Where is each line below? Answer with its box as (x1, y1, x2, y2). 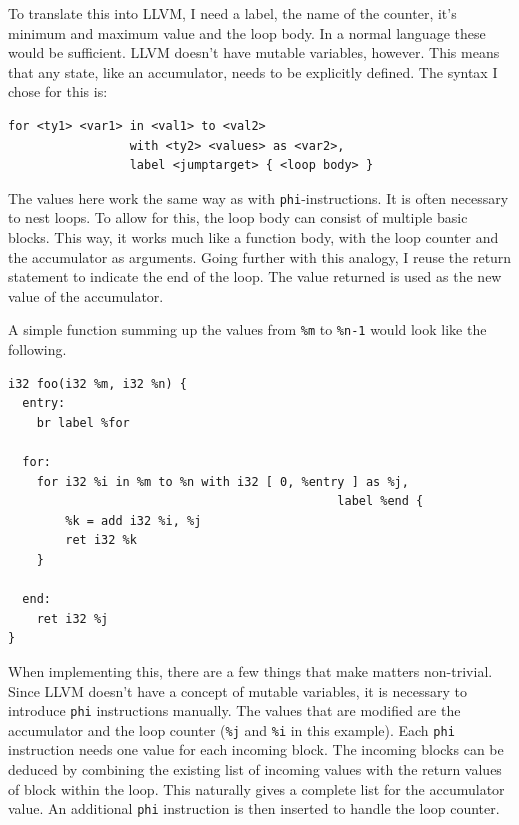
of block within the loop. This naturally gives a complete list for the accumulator (8, 778, 505, 799)
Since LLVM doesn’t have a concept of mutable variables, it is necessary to (8, 680, 467, 701)
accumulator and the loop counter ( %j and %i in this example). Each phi (8, 719, 455, 740)
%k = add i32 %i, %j (65, 513, 202, 528)
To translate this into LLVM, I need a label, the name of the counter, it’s (8, 3, 457, 23)
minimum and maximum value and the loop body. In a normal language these (8, 22, 486, 43)
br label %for (36, 415, 130, 430)
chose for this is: (8, 81, 108, 102)
